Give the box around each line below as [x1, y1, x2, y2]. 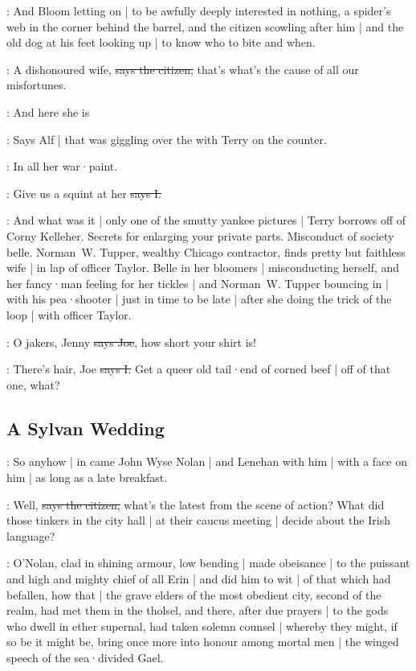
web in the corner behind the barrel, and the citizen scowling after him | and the [6, 18, 404, 35]
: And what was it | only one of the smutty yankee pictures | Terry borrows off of [6, 212, 406, 228]
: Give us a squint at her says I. [6, 184, 161, 201]
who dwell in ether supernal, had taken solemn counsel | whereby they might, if [6, 617, 398, 634]
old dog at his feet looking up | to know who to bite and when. [6, 34, 316, 51]
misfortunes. [6, 76, 67, 93]
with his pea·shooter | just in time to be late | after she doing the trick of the [6, 290, 392, 307]
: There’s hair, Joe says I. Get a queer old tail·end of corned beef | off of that [6, 360, 391, 377]
